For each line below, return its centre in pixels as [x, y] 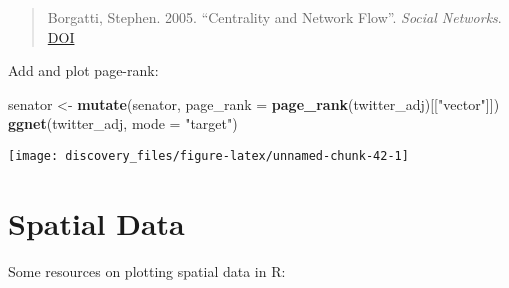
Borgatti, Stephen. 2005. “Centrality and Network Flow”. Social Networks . [274, 17]
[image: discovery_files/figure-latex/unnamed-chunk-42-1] [208, 155]
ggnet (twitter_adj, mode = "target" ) [123, 123]
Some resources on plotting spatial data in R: [147, 270]
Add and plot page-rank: [83, 70]
